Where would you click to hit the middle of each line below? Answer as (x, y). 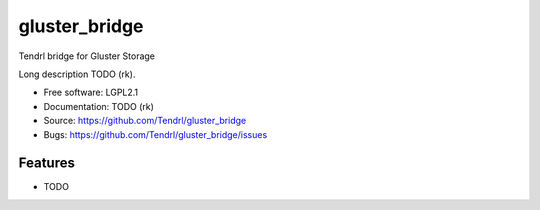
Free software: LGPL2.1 (91, 92)
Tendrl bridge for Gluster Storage (86, 56)
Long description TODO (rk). (77, 74)
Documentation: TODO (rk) (99, 106)
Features (46, 163)
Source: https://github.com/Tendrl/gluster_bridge (145, 121)
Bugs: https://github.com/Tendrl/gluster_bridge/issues (155, 134)
